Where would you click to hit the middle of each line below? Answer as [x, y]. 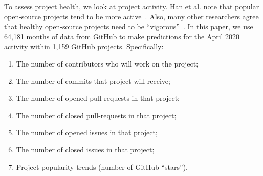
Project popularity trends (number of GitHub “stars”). [102, 167]
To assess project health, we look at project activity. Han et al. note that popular [132, 6]
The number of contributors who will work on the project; [107, 63]
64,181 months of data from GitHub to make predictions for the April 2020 [122, 36]
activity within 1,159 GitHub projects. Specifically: [84, 46]
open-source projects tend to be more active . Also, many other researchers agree [131, 16]
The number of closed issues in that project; [85, 149]
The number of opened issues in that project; [87, 132]
